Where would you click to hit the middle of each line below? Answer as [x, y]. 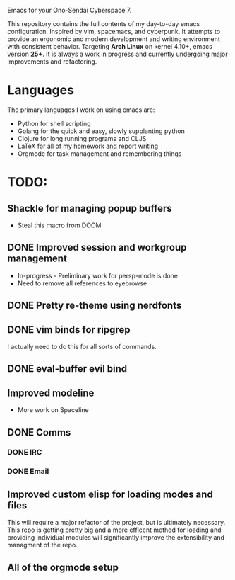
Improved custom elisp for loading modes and [110, 494]
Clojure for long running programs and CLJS [82, 138]
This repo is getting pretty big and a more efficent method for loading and [114, 530]
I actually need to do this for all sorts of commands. [82, 346]
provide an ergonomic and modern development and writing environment [114, 39]
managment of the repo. [42, 545]
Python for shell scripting [54, 123]
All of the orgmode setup [63, 567]
